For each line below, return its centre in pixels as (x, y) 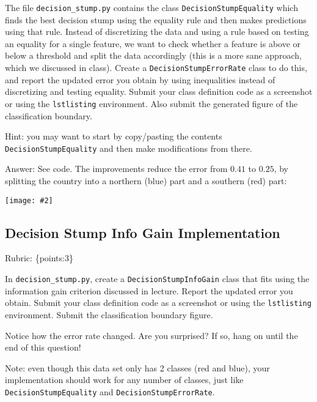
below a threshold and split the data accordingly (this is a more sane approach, (153, 55)
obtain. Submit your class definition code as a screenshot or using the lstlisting (158, 303)
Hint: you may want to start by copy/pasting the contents (114, 136)
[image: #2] (29, 200)
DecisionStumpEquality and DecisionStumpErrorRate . (110, 391)
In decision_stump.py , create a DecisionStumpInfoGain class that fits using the (157, 279)
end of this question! (43, 347)
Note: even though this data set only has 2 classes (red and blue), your (137, 367)
